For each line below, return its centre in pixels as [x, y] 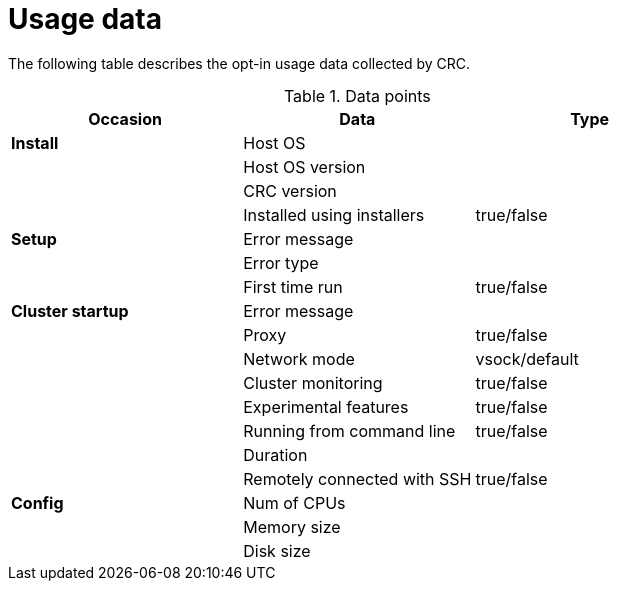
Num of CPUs [294, 502]
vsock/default [527, 358]
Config [37, 502]
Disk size [277, 550]
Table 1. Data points [357, 95]
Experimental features [326, 406]
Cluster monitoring [313, 382]
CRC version [290, 190]
